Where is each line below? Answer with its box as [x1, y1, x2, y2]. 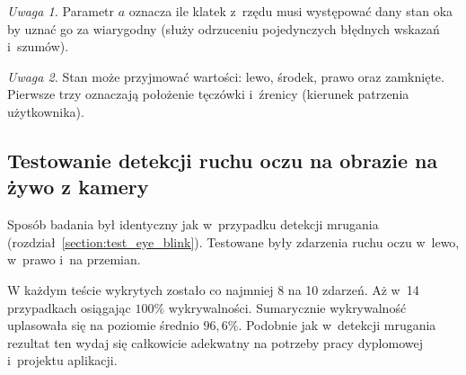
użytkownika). [7, 102, 84, 121]
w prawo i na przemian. [7, 250, 141, 269]
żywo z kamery [7, 173, 149, 201]
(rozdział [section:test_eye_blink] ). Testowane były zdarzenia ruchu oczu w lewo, [7, 232, 460, 251]
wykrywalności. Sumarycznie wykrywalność [168, 298, 407, 317]
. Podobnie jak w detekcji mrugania [238, 316, 436, 335]
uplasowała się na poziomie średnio [7, 316, 199, 335]
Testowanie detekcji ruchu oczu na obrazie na [7, 146, 438, 174]
